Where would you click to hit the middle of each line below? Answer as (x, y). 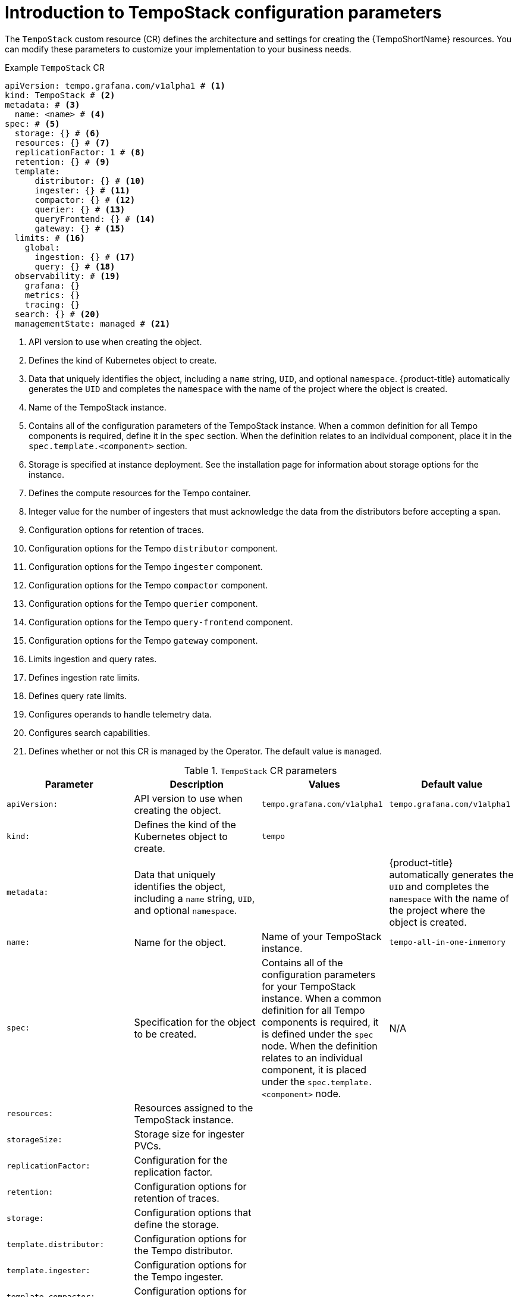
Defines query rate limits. (78, 696)
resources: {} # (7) (62, 142)
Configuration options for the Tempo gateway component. (143, 640)
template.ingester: (48, 1271)
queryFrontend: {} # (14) (95, 219)
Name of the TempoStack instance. (98, 407)
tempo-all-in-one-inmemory (448, 942)
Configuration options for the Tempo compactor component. (148, 585)
